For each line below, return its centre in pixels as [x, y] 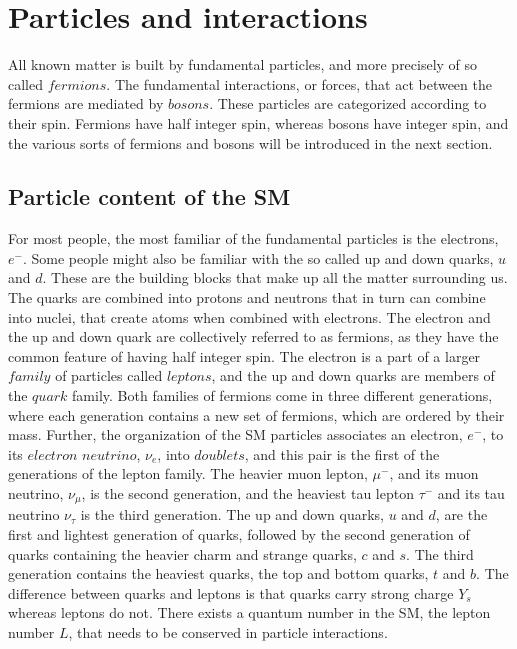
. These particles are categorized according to [348, 103]
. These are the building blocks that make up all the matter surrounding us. [275, 277]
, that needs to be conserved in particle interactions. [228, 632]
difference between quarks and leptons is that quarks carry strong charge [231, 592]
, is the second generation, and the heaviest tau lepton [247, 493]
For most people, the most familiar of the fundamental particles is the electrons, [253, 238]
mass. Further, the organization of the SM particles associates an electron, [235, 434]
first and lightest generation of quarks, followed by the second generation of [239, 534]
